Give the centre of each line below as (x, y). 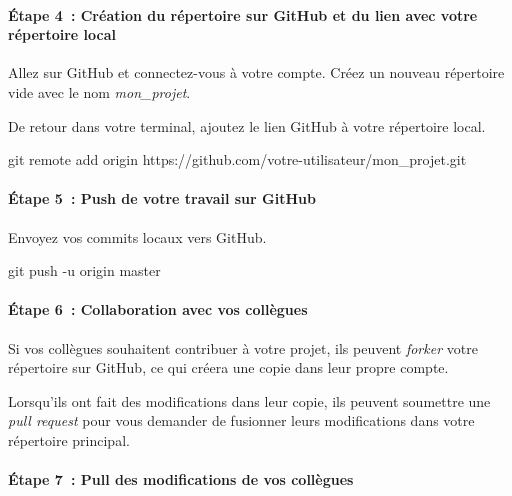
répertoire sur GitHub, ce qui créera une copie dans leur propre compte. (228, 367)
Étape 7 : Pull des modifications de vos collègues (181, 479)
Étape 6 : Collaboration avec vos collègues (158, 309)
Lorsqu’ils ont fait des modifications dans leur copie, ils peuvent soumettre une (249, 400)
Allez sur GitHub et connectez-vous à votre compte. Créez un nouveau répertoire (256, 72)
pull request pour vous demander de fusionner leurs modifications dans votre (241, 420)
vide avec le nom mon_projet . (99, 91)
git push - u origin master (84, 270)
